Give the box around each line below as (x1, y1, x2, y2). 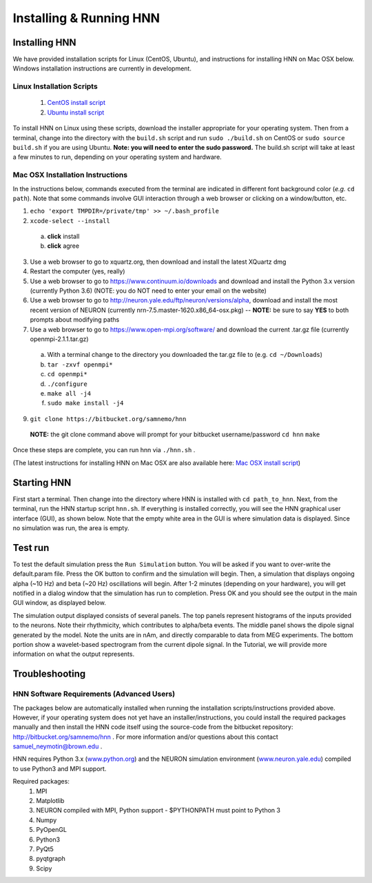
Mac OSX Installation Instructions (12, 170, 127, 179)
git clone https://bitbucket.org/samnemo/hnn (30, 415, 187, 423)
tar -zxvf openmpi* (47, 360, 113, 369)
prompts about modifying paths (30, 316, 120, 324)
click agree (47, 242, 79, 250)
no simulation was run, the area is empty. (12, 523, 130, 532)
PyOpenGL (36, 826, 67, 834)
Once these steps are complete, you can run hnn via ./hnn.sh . (12, 446, 196, 454)
